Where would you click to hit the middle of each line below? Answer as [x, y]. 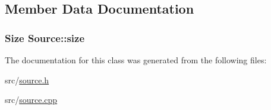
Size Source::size [45, 38]
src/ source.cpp [31, 100]
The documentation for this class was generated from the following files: [136, 60]
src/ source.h [27, 80]
